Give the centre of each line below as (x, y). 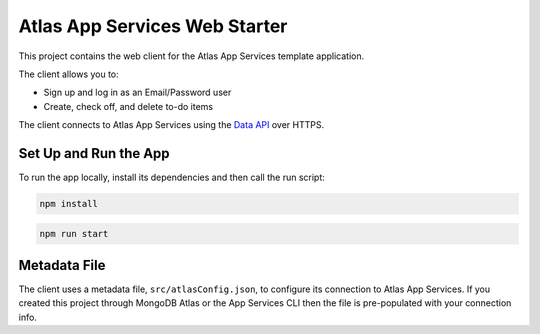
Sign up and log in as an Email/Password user (137, 92)
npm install (69, 203)
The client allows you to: (68, 74)
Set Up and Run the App (94, 153)
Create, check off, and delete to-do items (128, 106)
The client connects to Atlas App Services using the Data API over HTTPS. (171, 125)
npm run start (74, 233)
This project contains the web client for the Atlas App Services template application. (191, 56)
